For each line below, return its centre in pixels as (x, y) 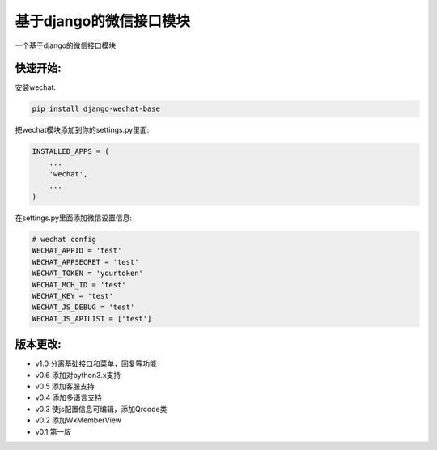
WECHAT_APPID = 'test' (77, 250)
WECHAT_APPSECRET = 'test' (85, 262)
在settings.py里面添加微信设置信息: (74, 218)
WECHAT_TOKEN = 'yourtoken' (87, 274)
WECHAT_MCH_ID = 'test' (79, 284)
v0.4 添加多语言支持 (69, 397)
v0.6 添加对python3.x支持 (78, 375)
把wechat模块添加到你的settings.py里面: (82, 130)
